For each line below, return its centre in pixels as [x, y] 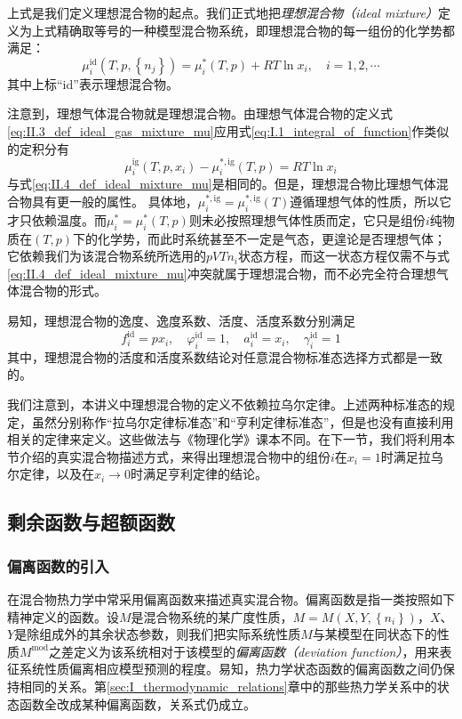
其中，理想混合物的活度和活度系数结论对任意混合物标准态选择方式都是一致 [225, 356]
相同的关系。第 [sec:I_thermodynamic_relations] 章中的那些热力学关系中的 [228, 686]
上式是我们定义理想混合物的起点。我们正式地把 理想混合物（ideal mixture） [223, 12]
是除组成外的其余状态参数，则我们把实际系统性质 [158, 634]
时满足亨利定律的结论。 [199, 474]
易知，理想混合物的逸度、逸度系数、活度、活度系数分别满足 [181, 320]
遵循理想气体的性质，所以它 [371, 201]
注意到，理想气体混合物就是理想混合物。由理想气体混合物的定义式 [200, 113]
